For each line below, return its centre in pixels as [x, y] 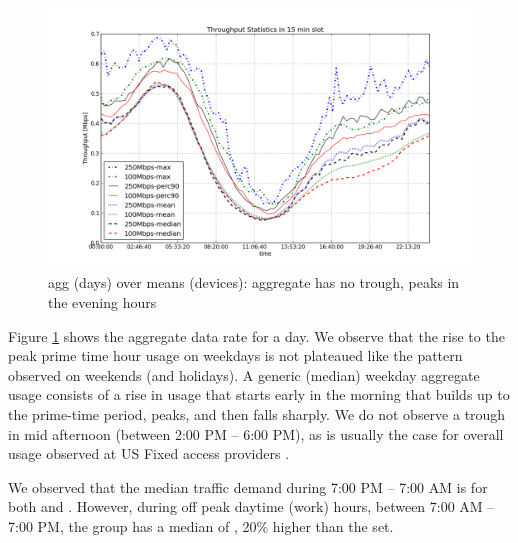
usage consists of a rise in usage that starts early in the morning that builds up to [259, 394]
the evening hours [102, 302]
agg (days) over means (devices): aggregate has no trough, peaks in [254, 282]
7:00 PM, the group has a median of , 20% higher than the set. [201, 525]
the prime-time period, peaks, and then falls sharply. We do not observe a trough [257, 414]
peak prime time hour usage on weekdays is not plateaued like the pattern [235, 355]
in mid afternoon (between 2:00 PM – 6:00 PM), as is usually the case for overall [256, 433]
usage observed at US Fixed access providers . [149, 453]
